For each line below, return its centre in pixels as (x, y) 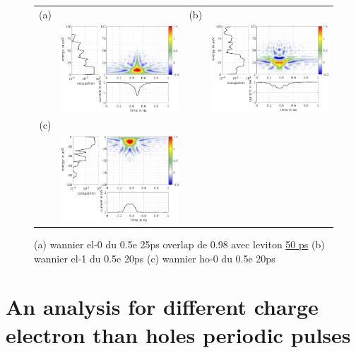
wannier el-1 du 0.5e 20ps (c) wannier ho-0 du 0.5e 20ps (155, 258)
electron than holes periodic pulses (178, 334)
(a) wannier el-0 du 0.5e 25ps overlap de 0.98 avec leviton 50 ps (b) (179, 244)
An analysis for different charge (162, 307)
